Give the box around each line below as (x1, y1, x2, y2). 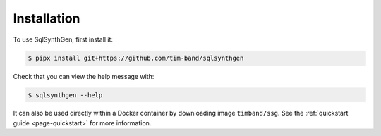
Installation (13, 11, 80, 26)
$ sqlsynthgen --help (28, 91, 103, 99)
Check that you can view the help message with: (13, 72, 155, 80)
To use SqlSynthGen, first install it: (13, 35, 113, 44)
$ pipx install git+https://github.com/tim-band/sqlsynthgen (28, 54, 244, 62)
